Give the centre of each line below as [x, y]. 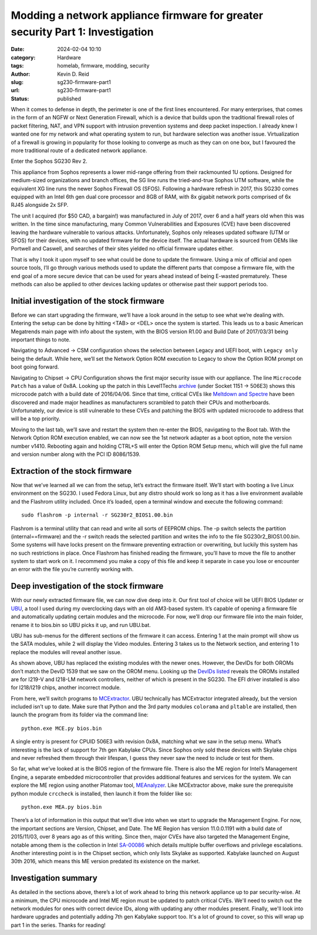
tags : [17, 66]
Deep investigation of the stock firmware [87, 586]
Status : [20, 98]
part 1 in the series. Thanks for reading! [58, 925]
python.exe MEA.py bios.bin [62, 807]
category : [23, 57]
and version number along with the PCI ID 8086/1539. [76, 454]
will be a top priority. [36, 419]
